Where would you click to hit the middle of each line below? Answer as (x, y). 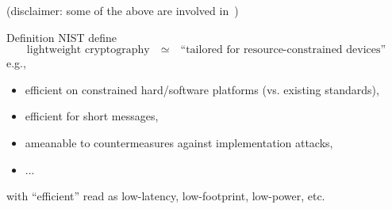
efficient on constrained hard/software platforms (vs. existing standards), (202, 89)
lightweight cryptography (88, 50)
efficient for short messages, (92, 116)
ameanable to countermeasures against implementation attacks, (179, 142)
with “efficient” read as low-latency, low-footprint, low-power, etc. (166, 196)
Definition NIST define (62, 37)
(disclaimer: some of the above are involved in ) (123, 10)
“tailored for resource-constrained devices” (283, 50)
